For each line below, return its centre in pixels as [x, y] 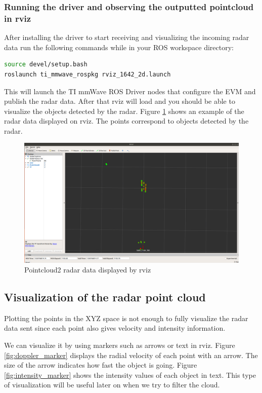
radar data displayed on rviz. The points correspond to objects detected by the [126, 121]
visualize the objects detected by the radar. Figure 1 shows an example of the [124, 111]
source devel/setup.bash [46, 65]
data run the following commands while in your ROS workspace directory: [119, 47]
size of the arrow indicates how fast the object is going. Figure [101, 365]
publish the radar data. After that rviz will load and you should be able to [120, 101]
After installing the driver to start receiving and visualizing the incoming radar [127, 37]
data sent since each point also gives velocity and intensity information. [115, 328]
